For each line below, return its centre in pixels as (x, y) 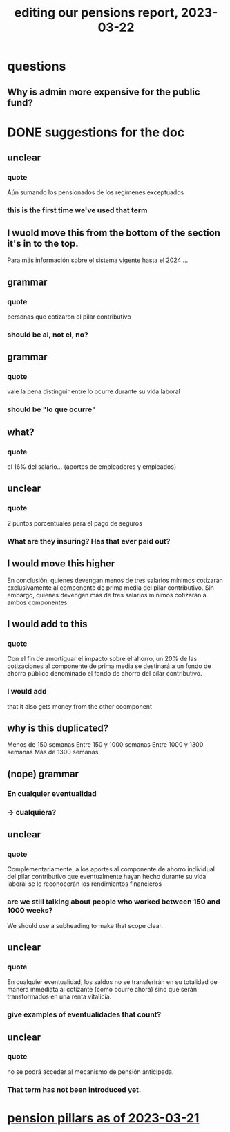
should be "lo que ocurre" (51, 409)
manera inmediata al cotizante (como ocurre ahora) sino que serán (102, 990)
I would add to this (47, 624)
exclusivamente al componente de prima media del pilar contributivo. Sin (111, 587)
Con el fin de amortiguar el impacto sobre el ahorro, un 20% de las (102, 659)
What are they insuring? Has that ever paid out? (89, 541)
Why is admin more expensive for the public (104, 92)
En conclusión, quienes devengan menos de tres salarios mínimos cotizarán (115, 580)
